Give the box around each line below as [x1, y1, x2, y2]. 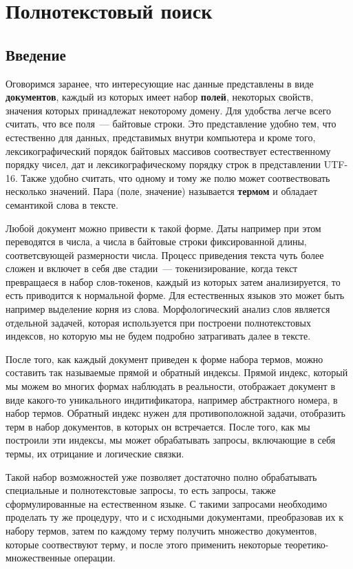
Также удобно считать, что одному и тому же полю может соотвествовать [21, 170, 330, 185]
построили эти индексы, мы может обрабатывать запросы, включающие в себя [6, 433, 336, 447]
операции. [74, 550, 116, 565]
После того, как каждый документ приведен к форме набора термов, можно [6, 351, 323, 366]
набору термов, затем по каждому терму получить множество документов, [6, 523, 317, 537]
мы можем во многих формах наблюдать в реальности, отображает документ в [6, 379, 335, 393]
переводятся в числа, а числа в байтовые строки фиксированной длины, [6, 234, 307, 249]
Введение [6, 43, 66, 65]
